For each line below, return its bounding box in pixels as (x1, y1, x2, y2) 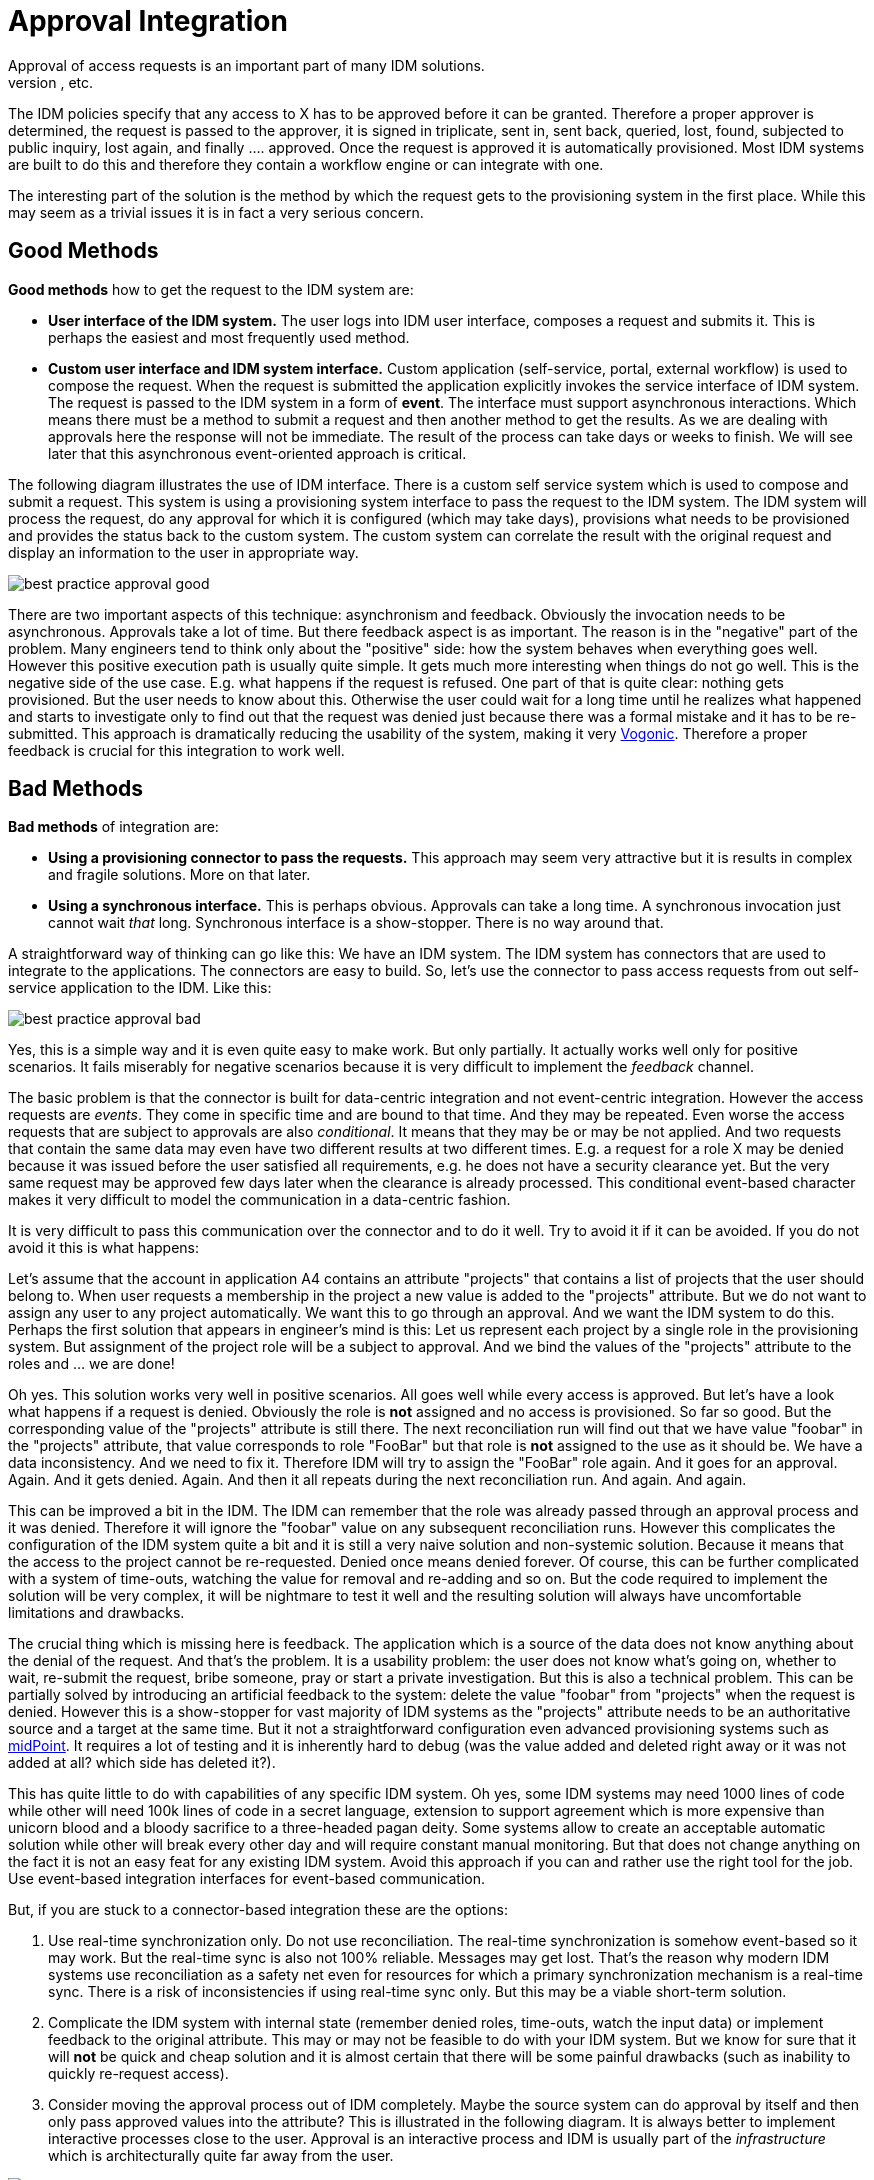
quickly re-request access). (48, 2065, 229, 2083)
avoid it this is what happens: (8, 1239, 200, 1257)
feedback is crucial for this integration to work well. (8, 741, 345, 759)
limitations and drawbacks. (8, 1604, 185, 1622)
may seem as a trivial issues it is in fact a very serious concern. (8, 203, 424, 221)
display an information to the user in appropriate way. (8, 543, 359, 561)
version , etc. (8, 73, 94, 91)
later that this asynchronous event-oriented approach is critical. (48, 444, 467, 462)
